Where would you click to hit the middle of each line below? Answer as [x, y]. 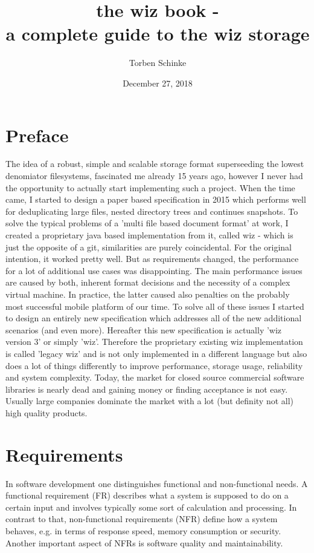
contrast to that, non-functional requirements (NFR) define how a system [142, 519]
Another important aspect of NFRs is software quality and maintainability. [144, 542]
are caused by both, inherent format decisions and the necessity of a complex [148, 282]
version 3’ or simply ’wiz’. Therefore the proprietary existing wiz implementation [154, 342]
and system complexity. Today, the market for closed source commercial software [155, 377]
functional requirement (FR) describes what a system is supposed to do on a [147, 495]
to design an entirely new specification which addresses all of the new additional [154, 318]
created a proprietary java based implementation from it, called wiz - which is [149, 235]
